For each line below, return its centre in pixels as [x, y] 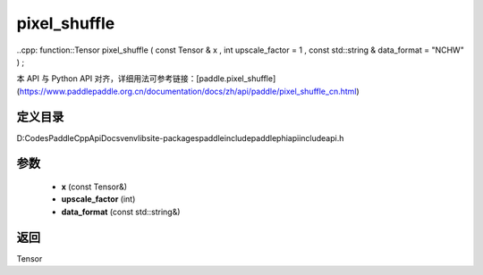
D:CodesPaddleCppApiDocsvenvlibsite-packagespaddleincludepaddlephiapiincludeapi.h [180, 137]
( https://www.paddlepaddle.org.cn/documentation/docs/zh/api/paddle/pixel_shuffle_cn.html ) [188, 91]
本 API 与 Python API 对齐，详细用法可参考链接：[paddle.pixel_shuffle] [146, 79]
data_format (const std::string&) [121, 212]
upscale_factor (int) [98, 199]
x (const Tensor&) [94, 187]
